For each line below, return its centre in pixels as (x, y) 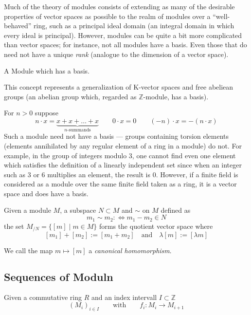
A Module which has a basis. (47, 70)
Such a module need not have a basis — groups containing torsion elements (117, 136)
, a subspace (78, 210)
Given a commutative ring (43, 297)
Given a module (27, 210)
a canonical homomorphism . (130, 250)
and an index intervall (124, 297)
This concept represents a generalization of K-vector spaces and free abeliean (119, 87)
